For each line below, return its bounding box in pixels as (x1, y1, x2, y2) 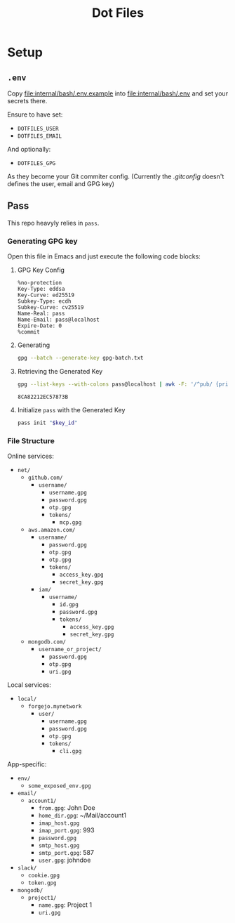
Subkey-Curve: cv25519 (17, 304, 84, 311)
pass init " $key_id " (17, 419, 78, 426)
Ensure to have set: (7, 110, 63, 119)
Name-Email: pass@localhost (17, 316, 100, 324)
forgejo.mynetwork (27, 703, 82, 710)
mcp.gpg (59, 519, 82, 526)
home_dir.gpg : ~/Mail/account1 (38, 811, 126, 820)
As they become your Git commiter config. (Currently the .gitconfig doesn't (7, 172, 224, 181)
